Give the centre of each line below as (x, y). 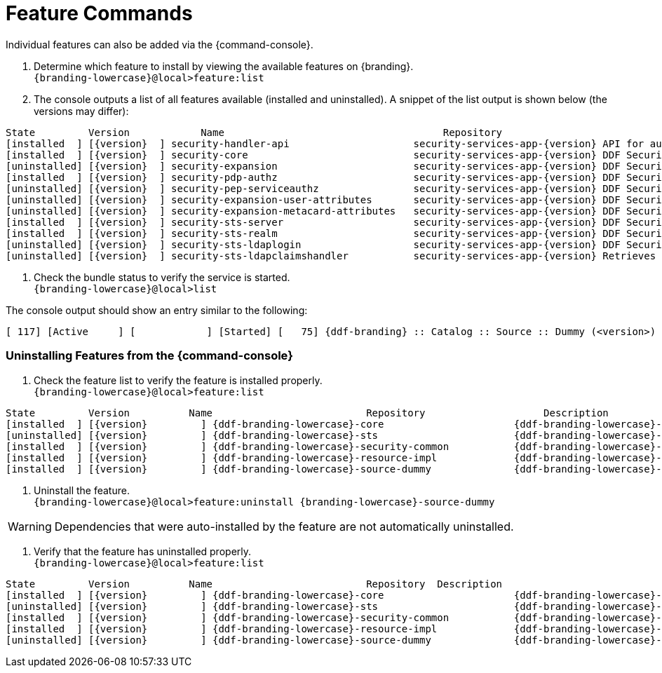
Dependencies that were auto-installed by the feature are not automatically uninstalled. (284, 526)
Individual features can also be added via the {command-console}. (160, 44)
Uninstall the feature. (82, 490)
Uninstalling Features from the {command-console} (149, 356)
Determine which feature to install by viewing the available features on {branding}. (224, 66)
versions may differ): (81, 111)
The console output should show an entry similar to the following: (157, 310)
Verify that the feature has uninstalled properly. (143, 551)
